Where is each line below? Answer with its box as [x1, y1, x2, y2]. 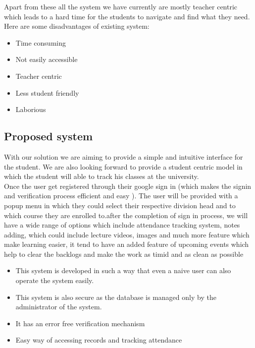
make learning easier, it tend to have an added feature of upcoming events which [4, 239, 249, 249]
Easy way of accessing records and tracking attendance [15, 335, 182, 345]
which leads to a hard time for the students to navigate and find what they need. [4, 11, 250, 21]
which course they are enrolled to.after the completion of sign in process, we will [4, 210, 248, 220]
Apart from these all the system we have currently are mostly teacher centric [4, 1, 238, 11]
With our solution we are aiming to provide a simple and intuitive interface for [4, 151, 243, 162]
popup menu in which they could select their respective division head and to [4, 200, 236, 210]
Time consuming [15, 37, 66, 48]
